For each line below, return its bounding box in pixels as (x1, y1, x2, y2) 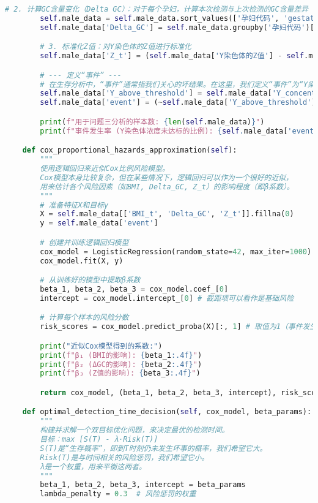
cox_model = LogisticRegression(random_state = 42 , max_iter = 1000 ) (40, 247, 312, 256)
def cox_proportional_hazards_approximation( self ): (22, 146, 237, 155)
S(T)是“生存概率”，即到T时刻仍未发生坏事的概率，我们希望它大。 (40, 444, 267, 453)
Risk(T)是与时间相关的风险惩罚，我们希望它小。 (40, 453, 209, 462)
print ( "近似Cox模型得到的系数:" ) (40, 341, 163, 350)
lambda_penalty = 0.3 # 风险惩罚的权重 (40, 490, 196, 499)
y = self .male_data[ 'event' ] (40, 219, 158, 228)
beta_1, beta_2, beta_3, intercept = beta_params (40, 480, 246, 490)
